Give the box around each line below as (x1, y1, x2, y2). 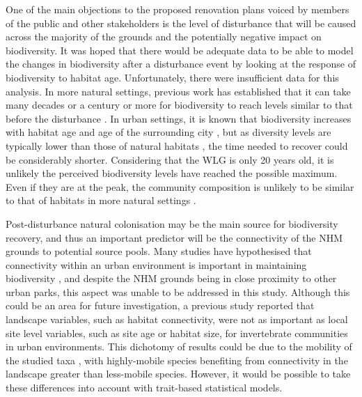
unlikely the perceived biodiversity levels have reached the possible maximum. (6, 166, 338, 180)
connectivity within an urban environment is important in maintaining (6, 257, 307, 272)
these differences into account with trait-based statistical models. (6, 380, 283, 395)
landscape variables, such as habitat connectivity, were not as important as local (6, 312, 348, 327)
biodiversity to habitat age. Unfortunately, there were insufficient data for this (6, 70, 339, 84)
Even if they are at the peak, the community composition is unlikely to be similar (6, 179, 354, 194)
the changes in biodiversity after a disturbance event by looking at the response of (6, 56, 356, 71)
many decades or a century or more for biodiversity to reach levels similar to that (6, 98, 353, 112)
